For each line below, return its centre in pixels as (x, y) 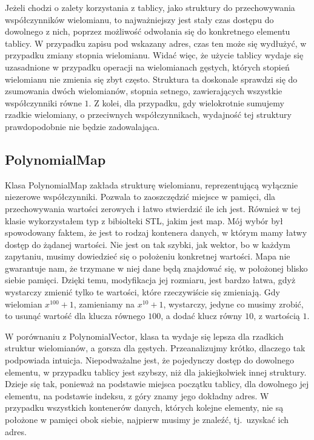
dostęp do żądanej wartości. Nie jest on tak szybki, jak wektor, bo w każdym (148, 244)
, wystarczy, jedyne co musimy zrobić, (233, 304)
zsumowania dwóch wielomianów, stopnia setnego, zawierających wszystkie (144, 91)
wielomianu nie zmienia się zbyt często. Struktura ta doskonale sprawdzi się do (151, 79)
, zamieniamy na (104, 304)
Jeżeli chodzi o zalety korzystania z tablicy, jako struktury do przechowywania (150, 7)
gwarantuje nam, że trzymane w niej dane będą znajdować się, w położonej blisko (156, 268)
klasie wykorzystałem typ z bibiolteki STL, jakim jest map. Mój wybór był (144, 220)
